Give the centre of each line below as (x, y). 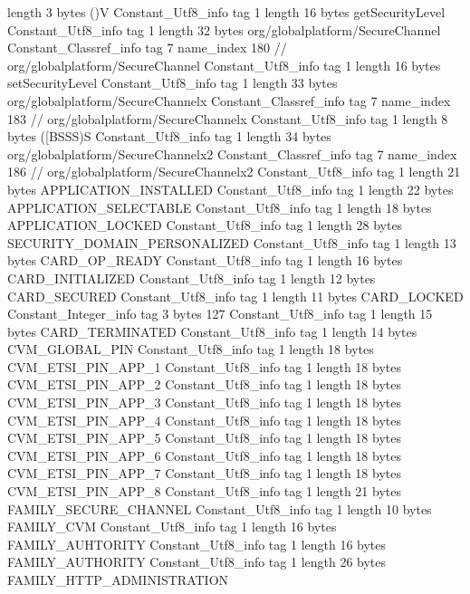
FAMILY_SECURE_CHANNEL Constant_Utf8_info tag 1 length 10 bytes (220, 508)
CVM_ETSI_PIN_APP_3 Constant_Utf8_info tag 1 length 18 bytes (204, 402)
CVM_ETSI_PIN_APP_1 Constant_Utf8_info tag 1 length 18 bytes (204, 366)
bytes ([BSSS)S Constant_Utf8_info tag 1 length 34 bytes (169, 136)
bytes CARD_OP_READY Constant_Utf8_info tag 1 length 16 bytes (205, 260)
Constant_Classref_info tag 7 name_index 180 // (147, 48)
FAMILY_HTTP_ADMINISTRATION (118, 580)
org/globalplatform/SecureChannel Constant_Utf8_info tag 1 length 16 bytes (224, 65)
